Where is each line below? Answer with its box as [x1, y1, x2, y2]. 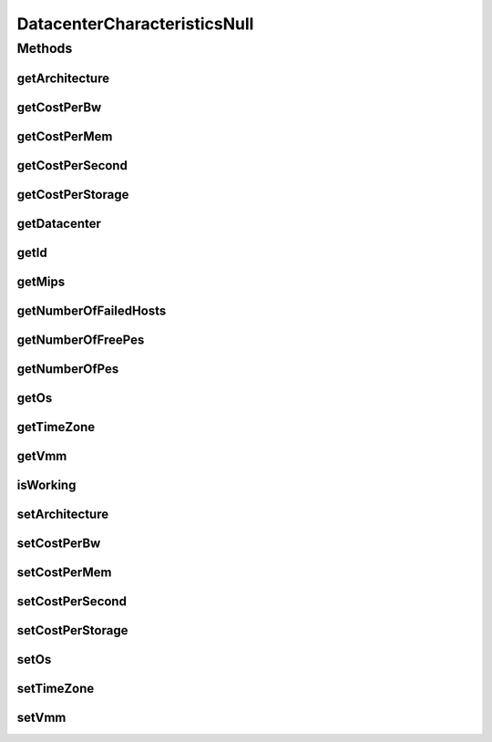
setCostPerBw [16, 535, 101, 551]
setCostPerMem [16, 564, 112, 580]
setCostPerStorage [16, 623, 128, 638]
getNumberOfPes [16, 361, 119, 376]
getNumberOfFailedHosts [16, 303, 167, 318]
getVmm [16, 448, 67, 464]
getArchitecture [16, 70, 109, 86]
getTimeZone [16, 419, 96, 435]
